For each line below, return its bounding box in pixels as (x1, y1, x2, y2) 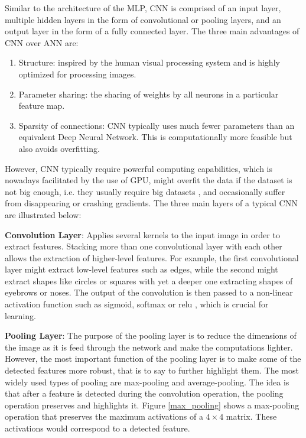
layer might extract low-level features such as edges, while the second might (5, 263, 278, 275)
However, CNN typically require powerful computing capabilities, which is (5, 162, 272, 174)
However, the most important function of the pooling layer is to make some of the (5, 352, 301, 365)
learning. (5, 309, 36, 322)
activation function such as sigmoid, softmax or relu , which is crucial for (5, 298, 269, 310)
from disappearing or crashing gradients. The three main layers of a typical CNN (5, 197, 298, 209)
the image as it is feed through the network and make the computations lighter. (5, 340, 293, 353)
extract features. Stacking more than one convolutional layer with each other (5, 240, 282, 252)
